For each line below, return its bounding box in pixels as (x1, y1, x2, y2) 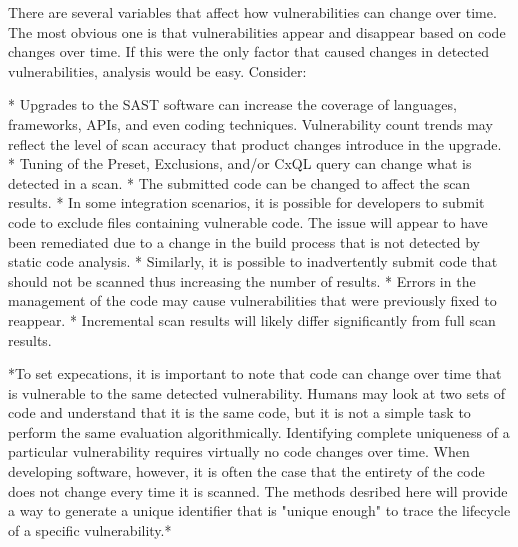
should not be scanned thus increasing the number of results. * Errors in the (8, 270, 476, 291)
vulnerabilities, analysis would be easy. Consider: (8, 60, 307, 81)
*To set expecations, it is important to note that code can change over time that (8, 363, 502, 384)
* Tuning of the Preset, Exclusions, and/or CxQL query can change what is (8, 153, 472, 174)
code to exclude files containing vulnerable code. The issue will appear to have (8, 211, 488, 232)
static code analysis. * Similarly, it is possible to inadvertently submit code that (8, 251, 498, 272)
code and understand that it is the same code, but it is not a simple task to (8, 402, 471, 423)
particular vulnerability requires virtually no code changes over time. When (8, 441, 470, 462)
